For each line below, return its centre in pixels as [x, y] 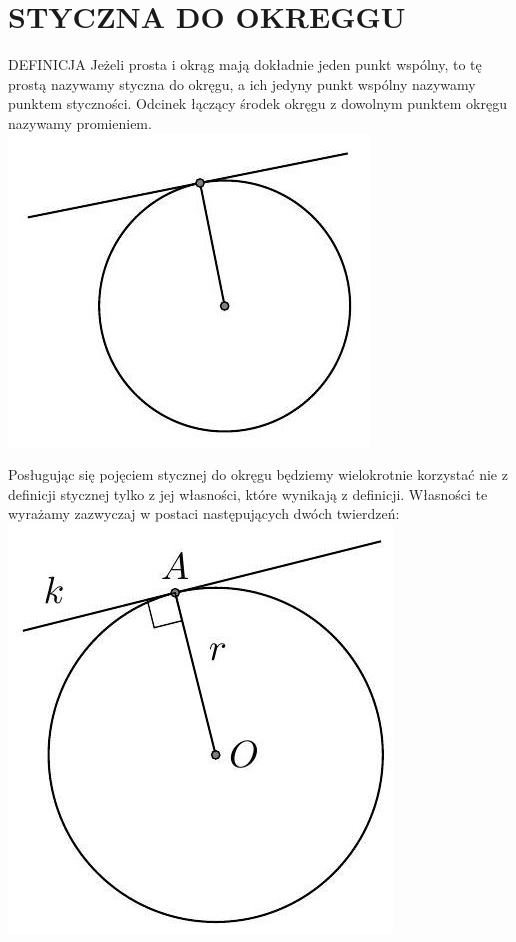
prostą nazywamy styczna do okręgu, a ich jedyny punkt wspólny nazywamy [242, 83]
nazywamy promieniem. [80, 122]
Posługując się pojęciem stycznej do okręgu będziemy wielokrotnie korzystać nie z [258, 474]
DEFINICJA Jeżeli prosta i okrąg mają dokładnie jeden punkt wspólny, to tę [245, 64]
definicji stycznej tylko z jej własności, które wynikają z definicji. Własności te [248, 493]
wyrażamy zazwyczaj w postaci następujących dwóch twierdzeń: [204, 513]
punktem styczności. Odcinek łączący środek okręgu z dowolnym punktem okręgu [257, 103]
